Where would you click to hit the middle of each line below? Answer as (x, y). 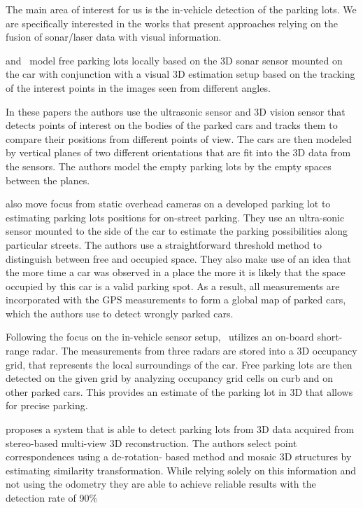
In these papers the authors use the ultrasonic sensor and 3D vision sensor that (176, 111)
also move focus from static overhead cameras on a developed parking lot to (168, 204)
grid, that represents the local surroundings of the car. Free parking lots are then (179, 364)
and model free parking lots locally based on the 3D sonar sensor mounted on (174, 60)
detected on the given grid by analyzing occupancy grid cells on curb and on (170, 378)
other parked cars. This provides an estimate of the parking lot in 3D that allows (179, 391)
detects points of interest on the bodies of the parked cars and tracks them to (172, 125)
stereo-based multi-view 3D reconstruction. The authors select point (151, 442)
